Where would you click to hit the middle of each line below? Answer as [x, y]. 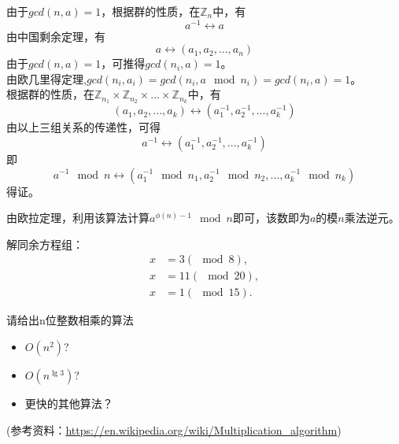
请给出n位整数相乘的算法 [70, 320]
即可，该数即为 [271, 218]
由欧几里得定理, [46, 78]
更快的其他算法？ [69, 403]
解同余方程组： [45, 244]
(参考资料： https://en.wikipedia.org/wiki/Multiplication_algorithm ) [174, 429]
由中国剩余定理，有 [56, 36]
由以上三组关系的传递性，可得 [83, 127]
